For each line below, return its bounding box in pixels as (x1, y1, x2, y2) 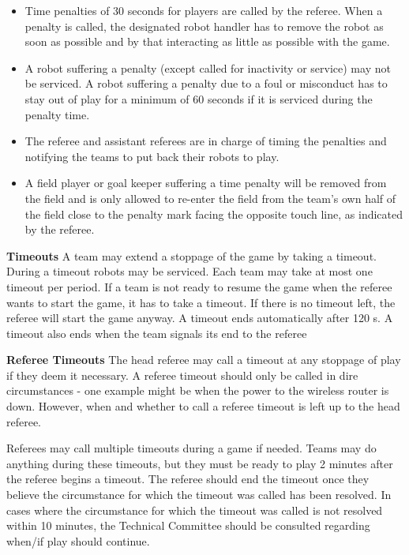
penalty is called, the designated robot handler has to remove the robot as (24, 17, 384, 34)
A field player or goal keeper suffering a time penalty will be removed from (24, 174, 387, 191)
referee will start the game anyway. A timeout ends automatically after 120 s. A (6, 309, 393, 326)
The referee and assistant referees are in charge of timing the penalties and (24, 133, 387, 149)
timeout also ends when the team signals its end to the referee (6, 324, 307, 341)
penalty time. (24, 106, 90, 122)
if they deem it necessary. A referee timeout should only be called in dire (6, 366, 358, 383)
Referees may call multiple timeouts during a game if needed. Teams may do (6, 440, 377, 456)
